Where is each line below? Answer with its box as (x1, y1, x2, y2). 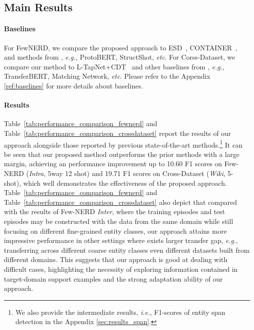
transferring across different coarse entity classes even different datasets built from (4, 244, 250, 255)
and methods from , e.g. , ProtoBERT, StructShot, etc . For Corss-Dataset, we (4, 52, 235, 62)
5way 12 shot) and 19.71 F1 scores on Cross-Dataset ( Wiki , (47, 168, 226, 178)
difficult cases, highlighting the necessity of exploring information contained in (4, 264, 238, 274)
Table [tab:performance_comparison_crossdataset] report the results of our (4, 128, 231, 138)
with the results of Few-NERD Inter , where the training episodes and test (4, 206, 225, 217)
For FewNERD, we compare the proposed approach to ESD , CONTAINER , (4, 42, 237, 52)
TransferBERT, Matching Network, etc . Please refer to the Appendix (4, 71, 211, 81)
